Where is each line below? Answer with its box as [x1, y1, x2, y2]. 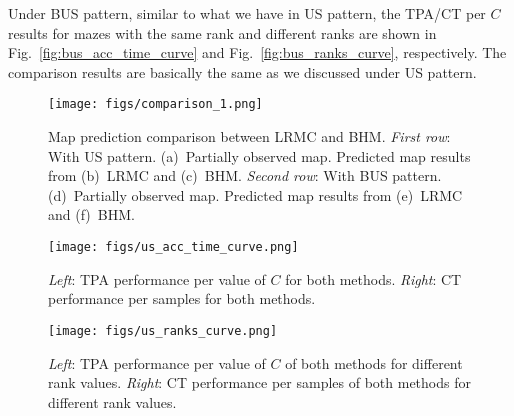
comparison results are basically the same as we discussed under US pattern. [8, 61, 477, 82]
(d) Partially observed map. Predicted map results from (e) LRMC [48, 184, 463, 205]
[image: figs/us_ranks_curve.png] [48, 323, 278, 338]
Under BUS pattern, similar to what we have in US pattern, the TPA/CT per [8, 3, 486, 23]
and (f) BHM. [48, 204, 135, 225]
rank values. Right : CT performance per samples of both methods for [48, 372, 471, 393]
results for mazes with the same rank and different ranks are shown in [8, 22, 437, 43]
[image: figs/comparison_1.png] [48, 97, 263, 112]
